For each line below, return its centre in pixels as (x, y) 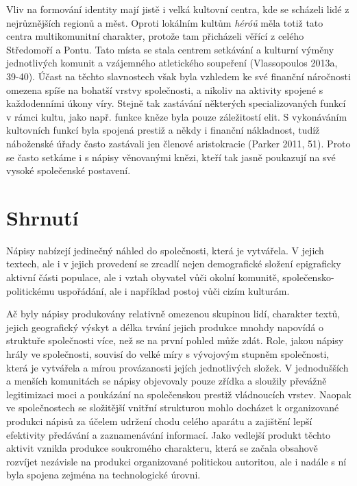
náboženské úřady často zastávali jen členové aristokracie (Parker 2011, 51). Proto (178, 143)
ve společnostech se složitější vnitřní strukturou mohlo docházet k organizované (173, 408)
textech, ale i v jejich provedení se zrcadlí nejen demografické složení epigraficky (174, 264)
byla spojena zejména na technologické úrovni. (103, 475)
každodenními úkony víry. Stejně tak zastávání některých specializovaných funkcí (176, 103)
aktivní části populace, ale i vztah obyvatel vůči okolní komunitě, (143, 277)
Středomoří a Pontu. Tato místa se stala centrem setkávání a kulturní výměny (170, 49)
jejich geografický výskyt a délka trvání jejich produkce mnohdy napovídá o (165, 327)
